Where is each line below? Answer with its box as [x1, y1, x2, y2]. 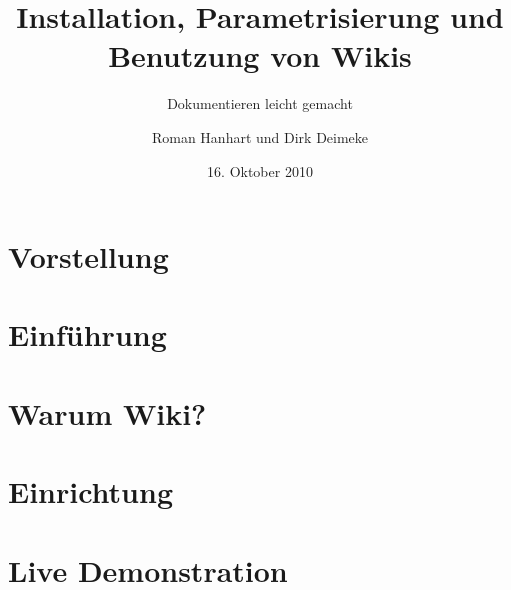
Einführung [8, 314, 167, 355]
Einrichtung [8, 471, 174, 512]
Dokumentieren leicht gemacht [167, 93, 353, 114]
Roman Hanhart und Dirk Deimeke [151, 126, 369, 147]
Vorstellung [8, 236, 169, 277]
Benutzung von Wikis [108, 35, 412, 76]
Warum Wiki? [8, 392, 207, 433]
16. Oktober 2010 [207, 160, 313, 181]
